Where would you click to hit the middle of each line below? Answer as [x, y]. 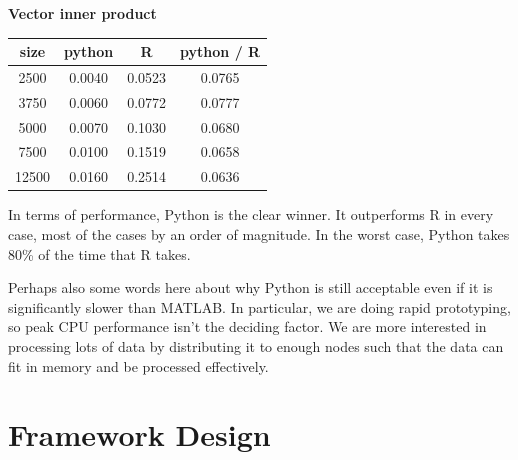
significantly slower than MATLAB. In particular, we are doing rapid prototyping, [259, 306]
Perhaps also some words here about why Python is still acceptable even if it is [250, 287]
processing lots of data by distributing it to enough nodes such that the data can [256, 345]
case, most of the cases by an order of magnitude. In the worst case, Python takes [259, 234]
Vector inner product [82, 13]
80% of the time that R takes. [99, 253]
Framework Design [139, 434]
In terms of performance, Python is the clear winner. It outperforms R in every [251, 214]
